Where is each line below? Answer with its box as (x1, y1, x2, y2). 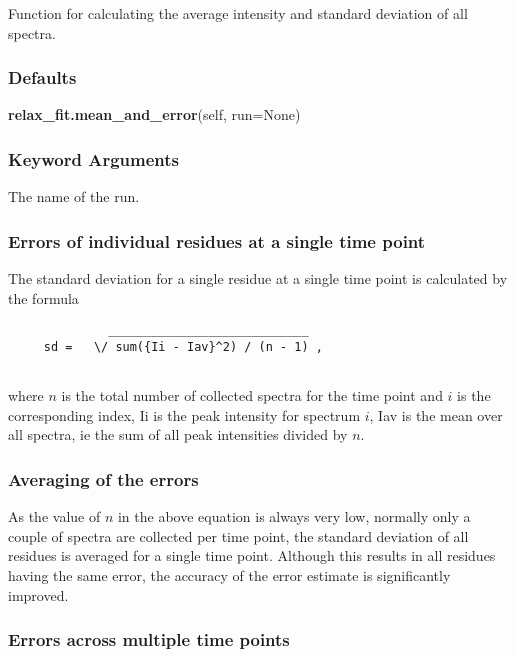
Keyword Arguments (8, 146, 180, 171)
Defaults (8, 65, 77, 90)
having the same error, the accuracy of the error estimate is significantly (8, 564, 451, 585)
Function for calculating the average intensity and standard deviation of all (8, 3, 468, 23)
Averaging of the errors (8, 466, 199, 491)
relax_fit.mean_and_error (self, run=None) (8, 104, 301, 125)
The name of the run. (8, 186, 140, 207)
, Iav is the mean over (369, 404, 503, 425)
